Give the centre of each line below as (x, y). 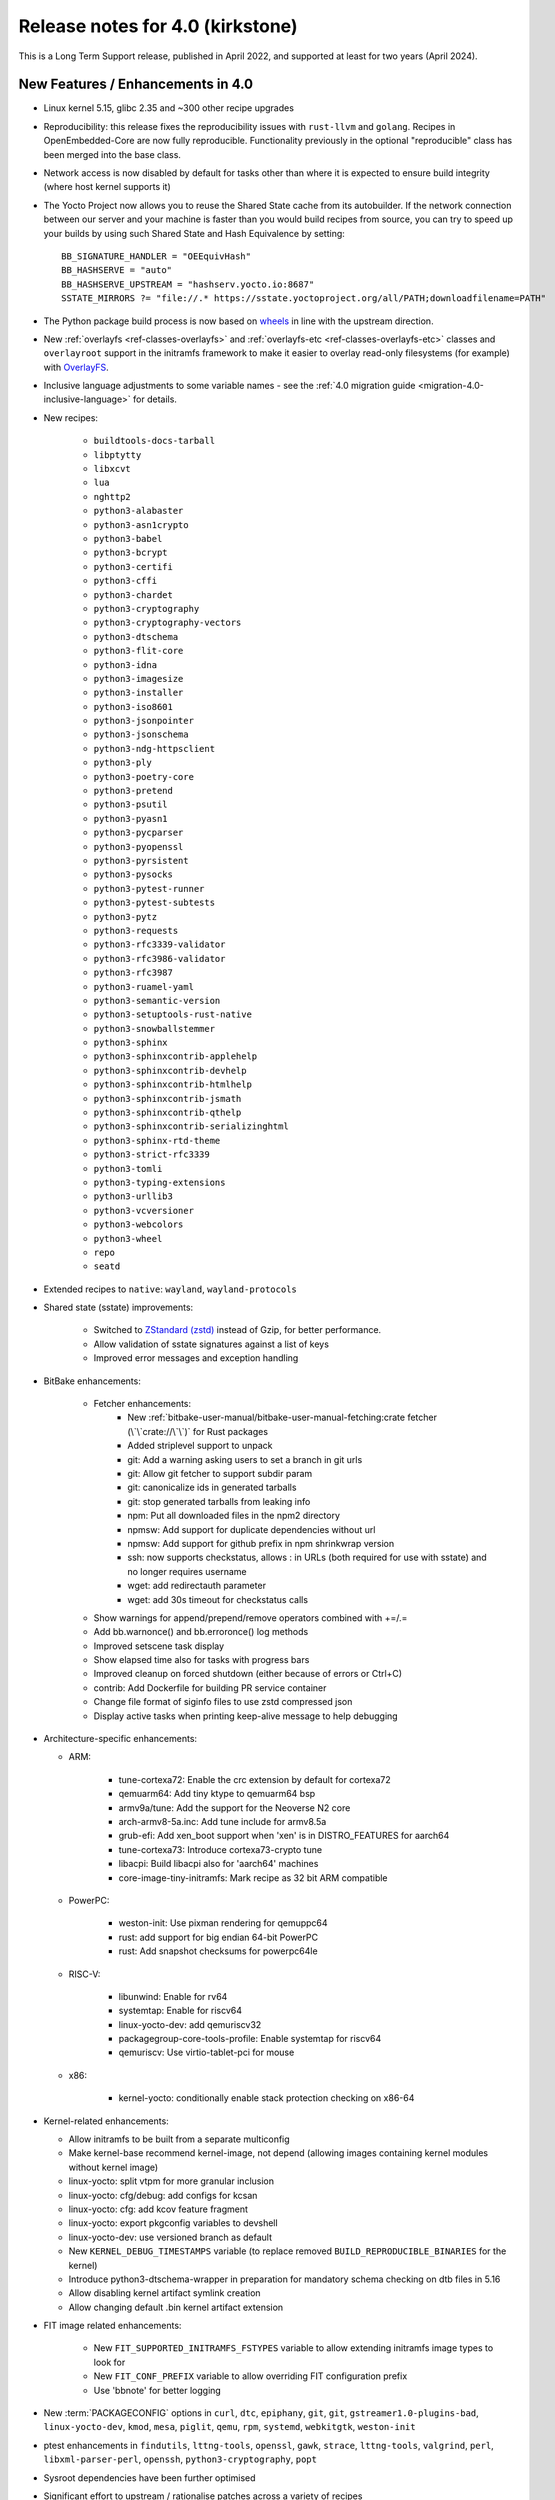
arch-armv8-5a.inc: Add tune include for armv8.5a (222, 1821)
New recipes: (71, 417)
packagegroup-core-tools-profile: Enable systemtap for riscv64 (250, 2039)
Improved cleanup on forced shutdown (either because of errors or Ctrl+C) (248, 1674)
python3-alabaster (138, 511)
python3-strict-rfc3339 (151, 1154)
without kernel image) (113, 2167)
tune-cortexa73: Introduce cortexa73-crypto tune (220, 1849)
